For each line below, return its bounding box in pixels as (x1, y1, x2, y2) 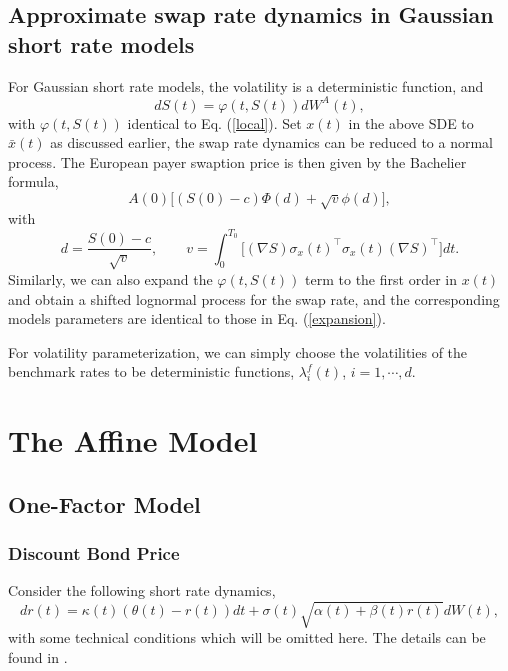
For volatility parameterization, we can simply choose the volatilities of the (8, 341, 468, 362)
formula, (8, 171, 59, 192)
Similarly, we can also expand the (8, 268, 213, 289)
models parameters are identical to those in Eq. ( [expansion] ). (8, 308, 386, 329)
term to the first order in (305, 268, 457, 289)
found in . (8, 646, 68, 667)
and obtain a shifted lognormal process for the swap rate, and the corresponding (8, 288, 500, 309)
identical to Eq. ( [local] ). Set (127, 112, 302, 133)
